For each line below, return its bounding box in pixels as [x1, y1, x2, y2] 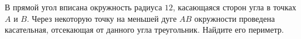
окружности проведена [194, 12, 275, 24]
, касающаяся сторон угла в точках [172, 1, 296, 13]
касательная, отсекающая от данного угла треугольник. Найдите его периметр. [5, 24, 284, 36]
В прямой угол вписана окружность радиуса [5, 1, 162, 13]
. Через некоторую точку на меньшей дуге [26, 12, 177, 24]
